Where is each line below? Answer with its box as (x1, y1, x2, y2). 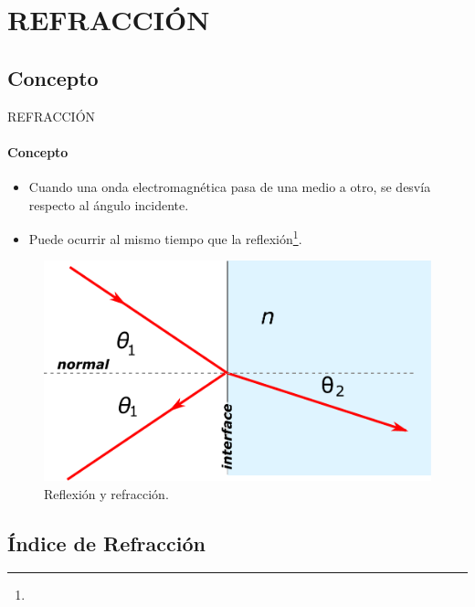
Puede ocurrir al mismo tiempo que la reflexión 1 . (28, 227, 302, 248)
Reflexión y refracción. (44, 484, 169, 503)
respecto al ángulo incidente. (28, 195, 189, 214)
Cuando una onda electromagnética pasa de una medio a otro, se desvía (28, 176, 431, 196)
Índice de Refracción (7, 528, 206, 557)
